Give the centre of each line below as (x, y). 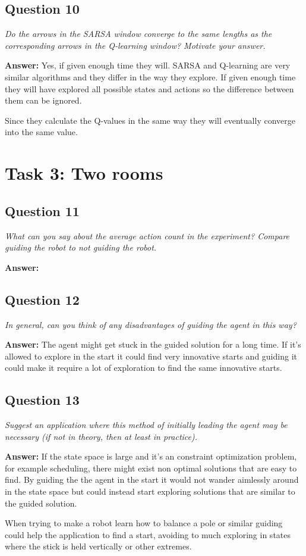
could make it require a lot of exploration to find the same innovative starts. (143, 368)
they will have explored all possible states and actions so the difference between (149, 88)
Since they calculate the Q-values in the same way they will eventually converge (150, 120)
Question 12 (42, 299)
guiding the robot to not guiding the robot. (81, 247)
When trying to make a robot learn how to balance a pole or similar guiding (144, 523)
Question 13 (42, 400)
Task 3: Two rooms (84, 173)
